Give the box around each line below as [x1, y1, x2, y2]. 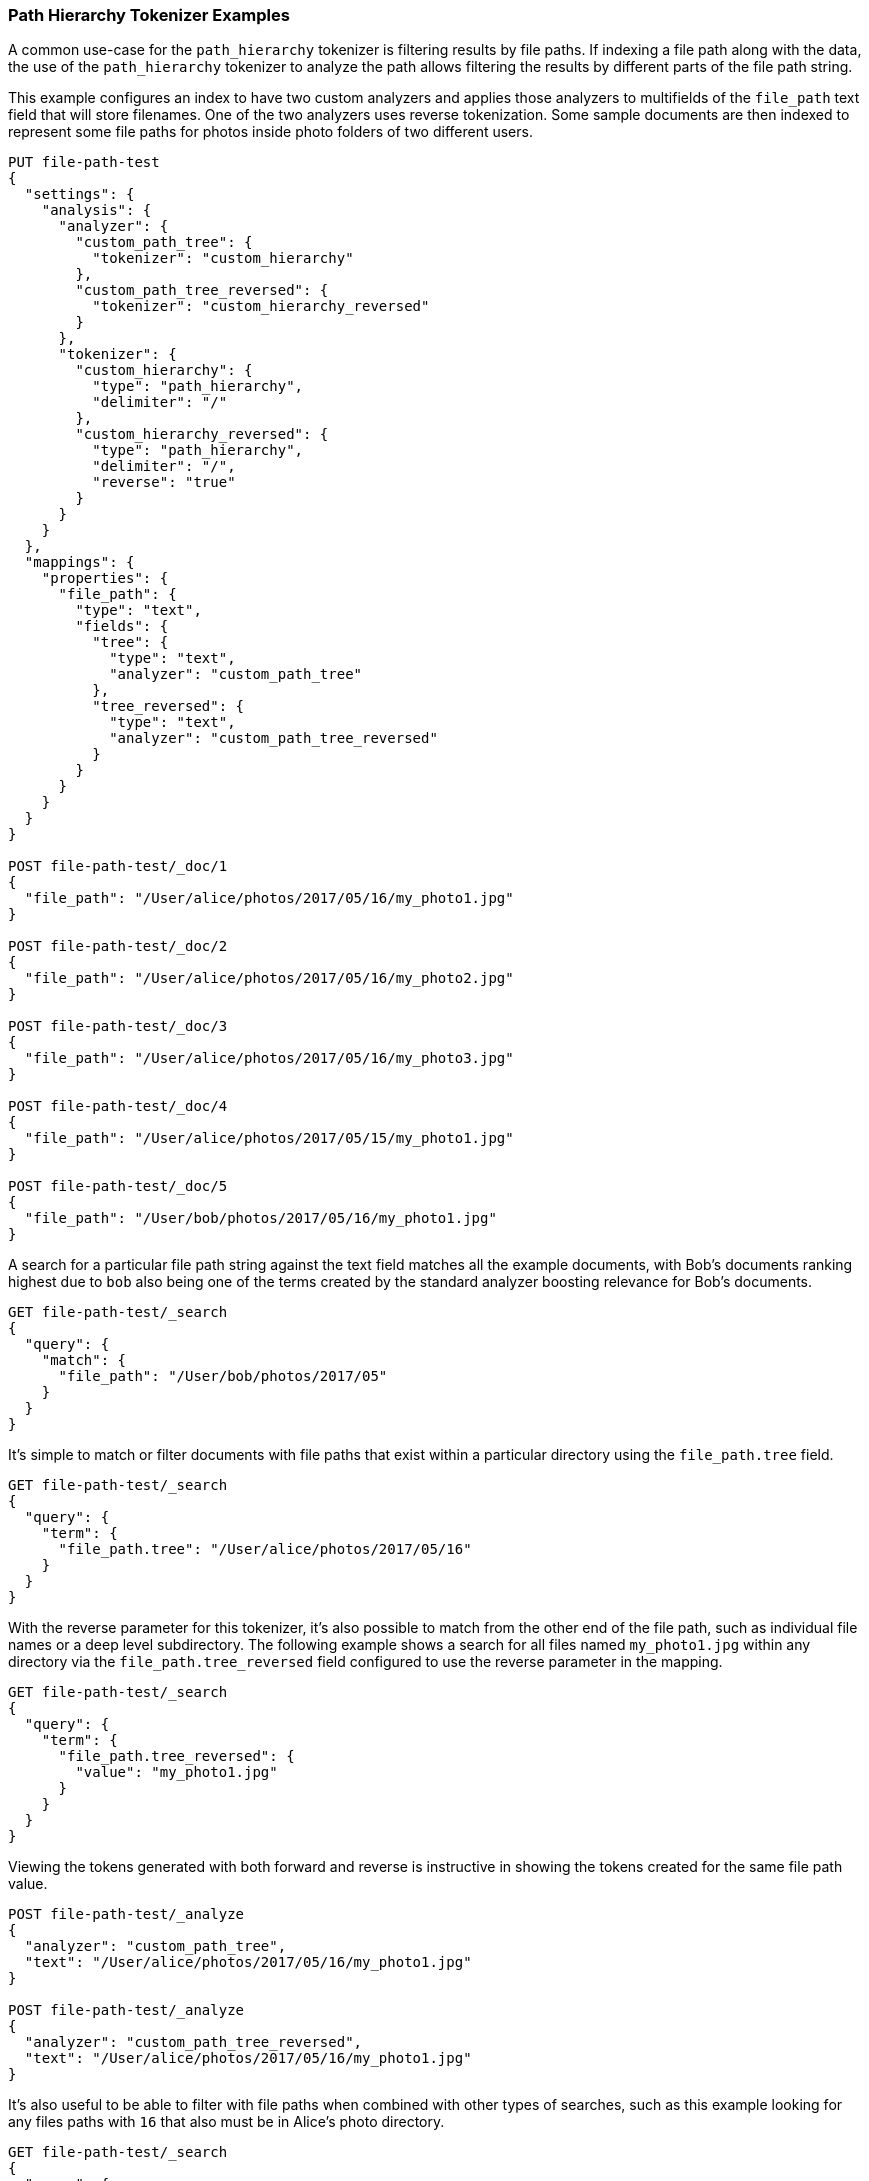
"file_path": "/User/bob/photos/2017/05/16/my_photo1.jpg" [24, 1210, 497, 1227]
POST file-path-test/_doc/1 [8, 858, 228, 875]
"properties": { [41, 570, 169, 587]
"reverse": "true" [92, 474, 236, 491]
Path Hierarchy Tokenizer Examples [8, 5, 290, 25]
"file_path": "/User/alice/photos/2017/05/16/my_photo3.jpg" [24, 1050, 514, 1067]
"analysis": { [41, 202, 152, 219]
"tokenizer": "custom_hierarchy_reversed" [92, 298, 430, 315]
